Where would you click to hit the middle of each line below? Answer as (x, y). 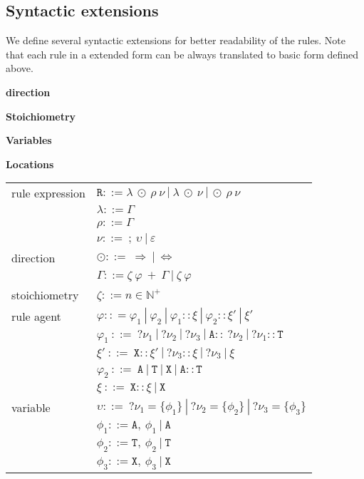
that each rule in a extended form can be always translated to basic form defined (182, 54)
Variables (29, 140)
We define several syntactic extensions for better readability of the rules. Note (176, 40)
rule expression (48, 193)
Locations (30, 164)
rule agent (36, 316)
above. (20, 68)
